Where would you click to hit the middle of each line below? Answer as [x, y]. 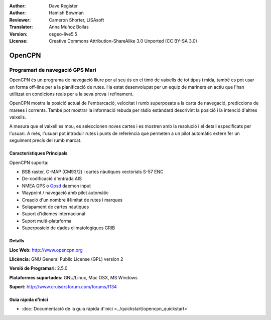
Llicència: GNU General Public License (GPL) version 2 [66, 259]
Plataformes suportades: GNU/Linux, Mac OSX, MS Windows [74, 277]
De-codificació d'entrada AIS [52, 179]
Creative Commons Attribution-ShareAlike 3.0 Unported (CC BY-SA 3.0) [123, 41]
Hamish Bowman [66, 13]
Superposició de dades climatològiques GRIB [69, 228]
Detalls [17, 241]
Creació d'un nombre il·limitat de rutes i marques [72, 200]
